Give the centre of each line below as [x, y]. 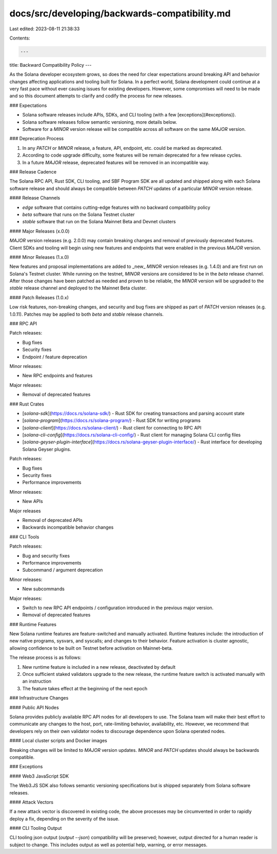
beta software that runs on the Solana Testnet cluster [78, 214]
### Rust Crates [27, 404]
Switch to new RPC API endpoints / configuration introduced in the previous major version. [118, 608]
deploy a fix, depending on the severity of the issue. [65, 819]
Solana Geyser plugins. [47, 449]
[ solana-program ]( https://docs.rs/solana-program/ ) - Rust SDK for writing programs [112, 420]
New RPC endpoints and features [57, 376]
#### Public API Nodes [34, 707]
